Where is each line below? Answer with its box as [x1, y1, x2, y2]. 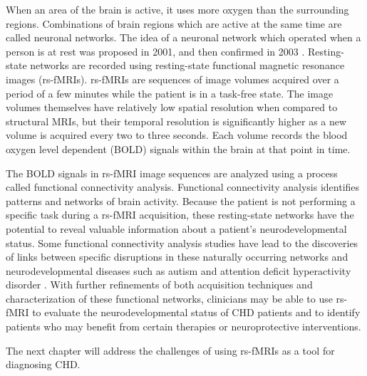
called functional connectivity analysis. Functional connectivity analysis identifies [6, 179, 360, 194]
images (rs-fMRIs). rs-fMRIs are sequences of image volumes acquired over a [6, 71, 339, 86]
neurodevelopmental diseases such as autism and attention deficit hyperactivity [6, 263, 351, 278]
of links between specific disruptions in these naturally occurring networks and [6, 249, 348, 264]
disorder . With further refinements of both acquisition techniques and [6, 277, 313, 292]
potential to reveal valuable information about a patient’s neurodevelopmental [6, 221, 347, 236]
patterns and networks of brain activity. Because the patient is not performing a [6, 193, 356, 208]
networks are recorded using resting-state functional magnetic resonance [30, 58, 345, 73]
